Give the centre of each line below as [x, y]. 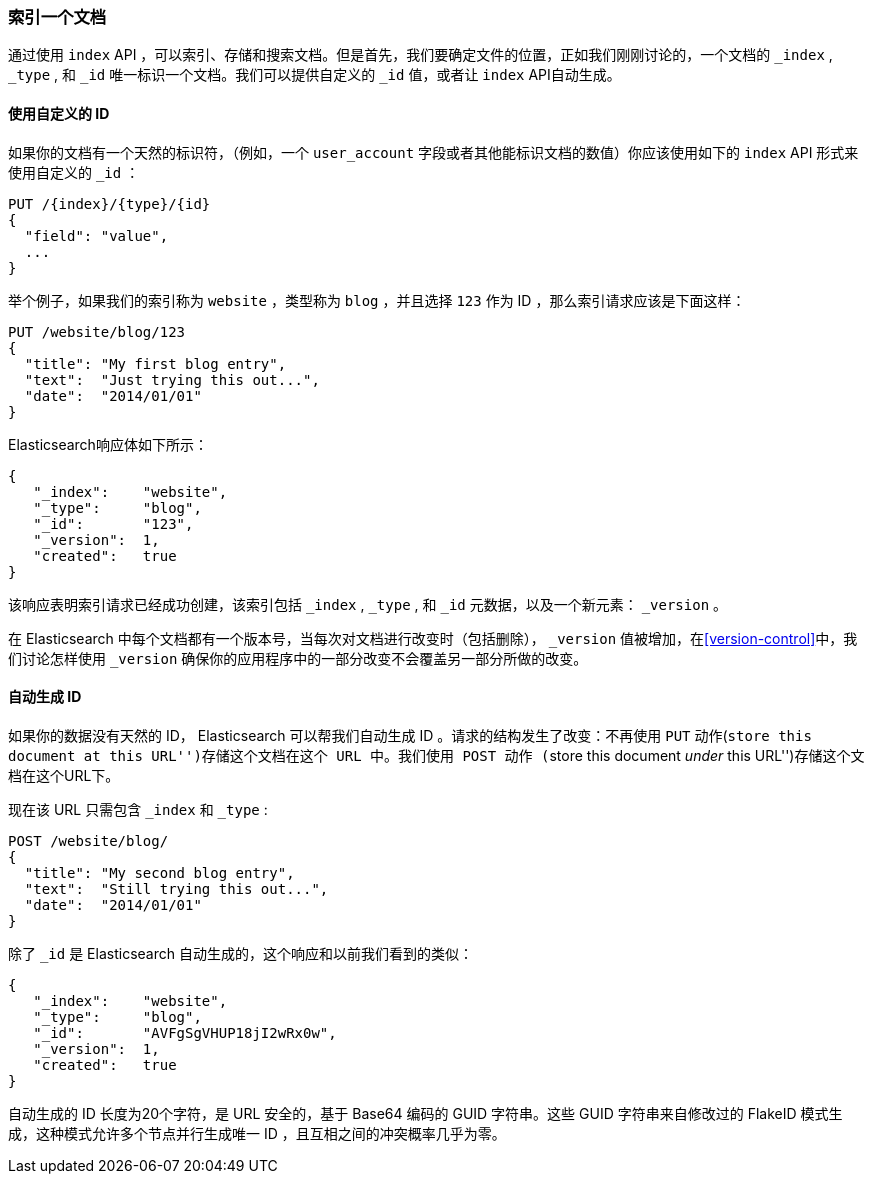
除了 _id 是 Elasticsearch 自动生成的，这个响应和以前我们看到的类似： [240, 953]
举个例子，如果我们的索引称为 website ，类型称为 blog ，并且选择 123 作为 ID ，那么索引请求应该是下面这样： [377, 300]
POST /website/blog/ [88, 840]
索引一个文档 [57, 17]
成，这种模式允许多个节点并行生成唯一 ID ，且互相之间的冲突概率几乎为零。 [257, 1133]
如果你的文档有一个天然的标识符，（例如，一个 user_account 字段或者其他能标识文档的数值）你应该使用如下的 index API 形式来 [433, 152]
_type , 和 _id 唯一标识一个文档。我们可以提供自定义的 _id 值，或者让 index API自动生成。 [314, 75]
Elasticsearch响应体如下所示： [108, 444]
